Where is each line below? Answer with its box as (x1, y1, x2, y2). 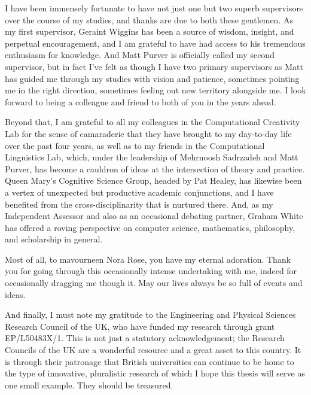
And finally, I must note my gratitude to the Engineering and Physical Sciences (5, 308, 296, 321)
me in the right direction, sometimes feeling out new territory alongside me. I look (5, 84, 306, 96)
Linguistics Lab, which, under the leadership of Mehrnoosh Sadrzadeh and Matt (5, 151, 298, 163)
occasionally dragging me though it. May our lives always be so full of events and (5, 276, 303, 289)
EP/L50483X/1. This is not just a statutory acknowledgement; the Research (5, 332, 285, 344)
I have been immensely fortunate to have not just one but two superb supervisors (5, 2, 303, 14)
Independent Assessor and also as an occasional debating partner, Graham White (5, 209, 303, 222)
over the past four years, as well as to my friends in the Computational (5, 139, 265, 151)
